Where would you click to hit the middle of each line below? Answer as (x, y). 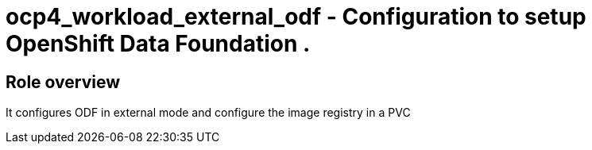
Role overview (63, 82)
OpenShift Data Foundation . (158, 44)
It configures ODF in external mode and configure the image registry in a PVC (208, 113)
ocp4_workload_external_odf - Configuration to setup (296, 17)
